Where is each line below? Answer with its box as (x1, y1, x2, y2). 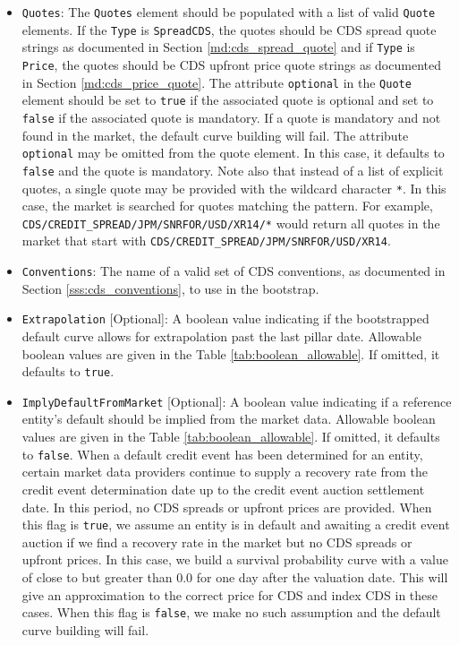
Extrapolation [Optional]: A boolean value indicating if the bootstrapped (21, 309, 429, 328)
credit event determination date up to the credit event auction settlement (21, 479, 425, 498)
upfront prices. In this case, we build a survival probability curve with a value (21, 550, 448, 569)
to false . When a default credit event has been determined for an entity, (21, 444, 423, 463)
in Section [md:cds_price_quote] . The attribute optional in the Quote (21, 73, 412, 91)
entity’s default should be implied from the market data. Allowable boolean (21, 409, 436, 428)
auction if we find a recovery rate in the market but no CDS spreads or (21, 532, 412, 551)
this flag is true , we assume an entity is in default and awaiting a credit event (21, 515, 450, 534)
